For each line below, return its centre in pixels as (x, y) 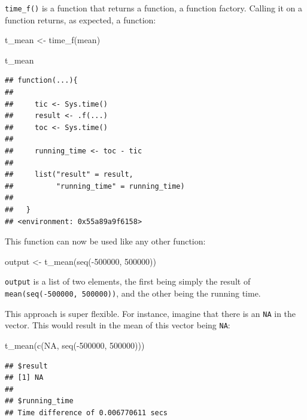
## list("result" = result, (69, 175)
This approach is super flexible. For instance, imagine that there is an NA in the (151, 313)
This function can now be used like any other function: (105, 241)
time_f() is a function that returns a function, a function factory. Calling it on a (154, 8)
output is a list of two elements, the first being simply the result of (128, 281)
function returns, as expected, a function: (80, 19)
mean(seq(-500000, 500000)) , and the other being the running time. (133, 293)
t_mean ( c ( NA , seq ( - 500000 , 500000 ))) (75, 345)
